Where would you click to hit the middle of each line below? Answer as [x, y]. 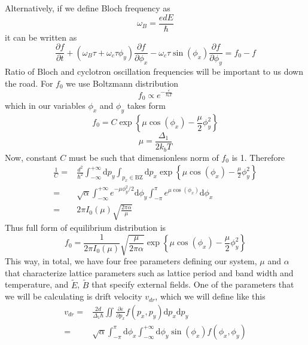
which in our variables [45, 106]
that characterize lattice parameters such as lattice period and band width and [149, 272]
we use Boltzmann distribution [122, 83]
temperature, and [37, 284]
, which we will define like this [210, 296]
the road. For [29, 83]
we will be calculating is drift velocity [74, 296]
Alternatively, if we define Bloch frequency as [88, 8]
